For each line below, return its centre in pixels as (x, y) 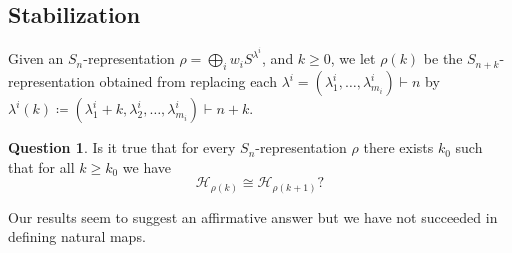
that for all (41, 166)
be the (443, 58)
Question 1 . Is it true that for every (122, 147)
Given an (36, 58)
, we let (353, 58)
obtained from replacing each (188, 81)
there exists (398, 147)
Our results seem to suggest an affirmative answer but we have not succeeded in (253, 216)
